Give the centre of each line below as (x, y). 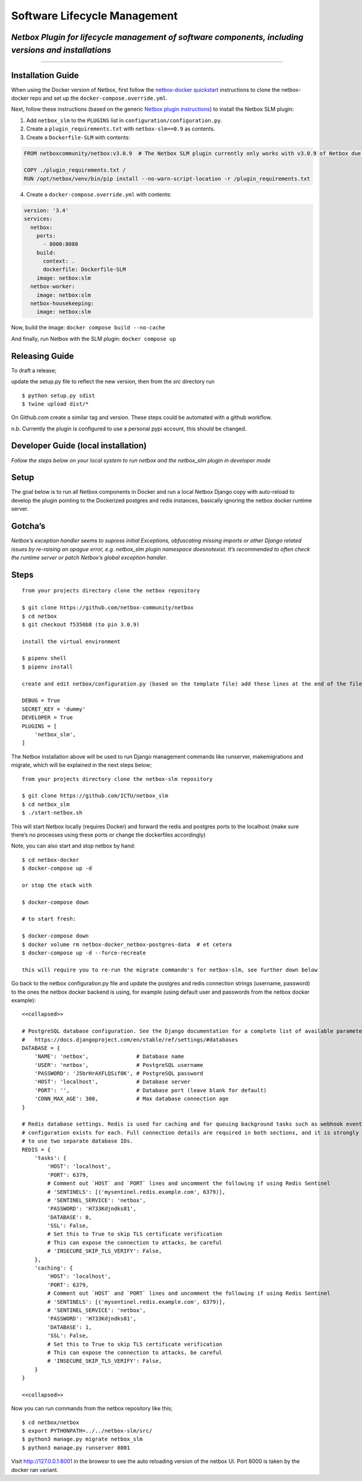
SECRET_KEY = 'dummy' (54, 709)
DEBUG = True (41, 701)
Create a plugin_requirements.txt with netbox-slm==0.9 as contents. (121, 129)
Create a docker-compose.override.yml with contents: (99, 194)
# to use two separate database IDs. (78, 1141)
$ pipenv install (47, 667)
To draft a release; (34, 370)
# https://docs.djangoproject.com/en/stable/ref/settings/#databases (130, 1039)
